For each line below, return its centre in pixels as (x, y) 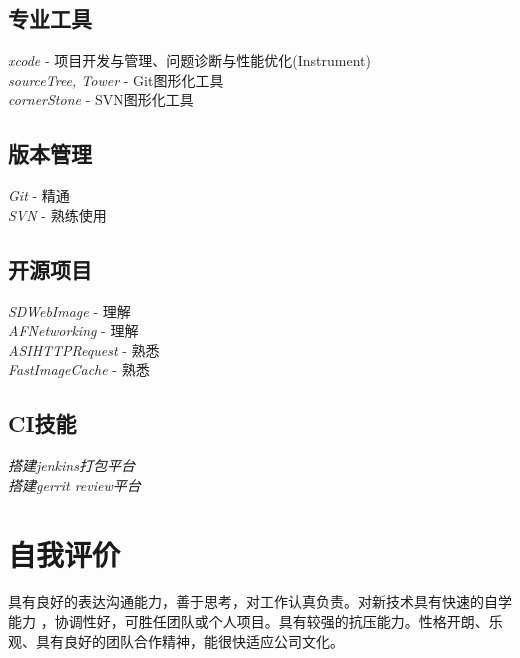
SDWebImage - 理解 (69, 310)
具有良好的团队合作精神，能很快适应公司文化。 (189, 640)
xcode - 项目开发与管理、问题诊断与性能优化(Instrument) (189, 60)
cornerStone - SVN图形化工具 (101, 99)
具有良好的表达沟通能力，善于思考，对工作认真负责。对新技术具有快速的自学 (260, 601)
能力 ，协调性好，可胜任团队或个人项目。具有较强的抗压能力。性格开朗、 (248, 621)
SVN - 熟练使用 (57, 214)
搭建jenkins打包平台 (71, 465)
